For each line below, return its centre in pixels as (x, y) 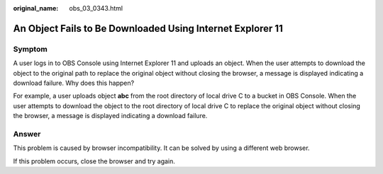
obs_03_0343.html (96, 8)
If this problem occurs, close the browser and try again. (94, 161)
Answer (27, 134)
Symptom (30, 49)
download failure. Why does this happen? (74, 83)
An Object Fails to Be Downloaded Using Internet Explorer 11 (148, 28)
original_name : (36, 8)
